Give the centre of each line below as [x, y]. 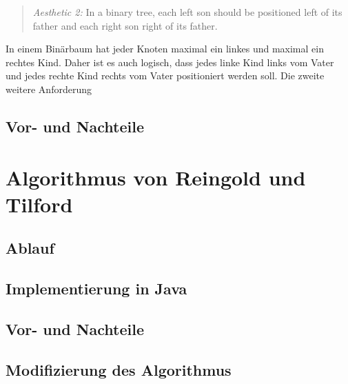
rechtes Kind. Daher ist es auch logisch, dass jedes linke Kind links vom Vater [170, 62]
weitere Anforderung [49, 89]
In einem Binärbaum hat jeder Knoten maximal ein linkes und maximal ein [165, 49]
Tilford [39, 204]
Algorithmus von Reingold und [156, 177]
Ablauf [30, 248]
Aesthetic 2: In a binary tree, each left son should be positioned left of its [187, 12]
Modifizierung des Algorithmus [119, 369]
